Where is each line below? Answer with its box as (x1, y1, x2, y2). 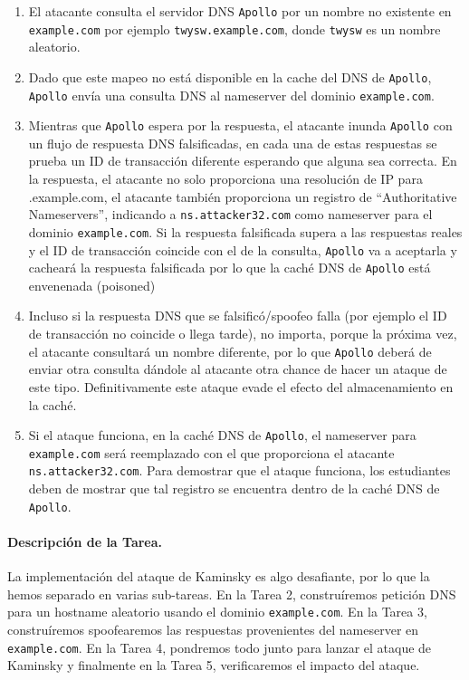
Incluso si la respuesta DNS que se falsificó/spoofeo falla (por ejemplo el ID (28, 306, 447, 325)
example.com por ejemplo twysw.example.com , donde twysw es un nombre (28, 19, 441, 38)
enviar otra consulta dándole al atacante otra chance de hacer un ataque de (28, 359, 447, 378)
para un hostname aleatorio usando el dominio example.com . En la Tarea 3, (7, 602, 427, 621)
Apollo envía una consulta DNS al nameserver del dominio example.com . (28, 85, 435, 104)
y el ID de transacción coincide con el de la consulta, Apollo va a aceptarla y (28, 240, 457, 259)
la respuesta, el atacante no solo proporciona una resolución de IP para (28, 169, 423, 188)
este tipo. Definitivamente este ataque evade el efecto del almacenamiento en (28, 377, 454, 396)
